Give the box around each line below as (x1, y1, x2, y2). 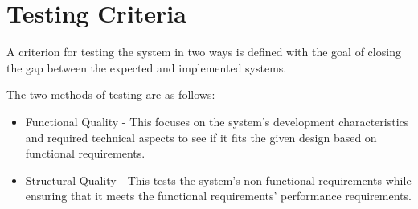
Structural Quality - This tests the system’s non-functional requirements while (25, 171, 412, 188)
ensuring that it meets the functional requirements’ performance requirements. (25, 187, 412, 204)
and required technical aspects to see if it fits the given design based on (25, 129, 377, 145)
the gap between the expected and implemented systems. (6, 59, 287, 76)
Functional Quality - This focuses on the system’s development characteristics (25, 113, 409, 129)
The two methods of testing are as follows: (6, 86, 215, 103)
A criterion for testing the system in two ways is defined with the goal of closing (6, 43, 401, 60)
